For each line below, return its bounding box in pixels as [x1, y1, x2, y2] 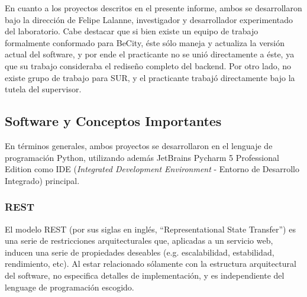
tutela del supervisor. [5, 83, 82, 95]
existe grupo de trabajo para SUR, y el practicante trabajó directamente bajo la [5, 71, 295, 83]
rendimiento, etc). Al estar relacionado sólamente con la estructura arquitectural [5, 257, 296, 270]
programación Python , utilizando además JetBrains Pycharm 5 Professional [5, 151, 279, 163]
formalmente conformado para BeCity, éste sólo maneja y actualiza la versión [5, 36, 285, 49]
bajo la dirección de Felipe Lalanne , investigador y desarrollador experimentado [5, 13, 293, 25]
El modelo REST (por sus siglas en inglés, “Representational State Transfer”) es [5, 222, 296, 235]
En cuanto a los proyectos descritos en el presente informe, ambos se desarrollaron [5, 2, 302, 14]
